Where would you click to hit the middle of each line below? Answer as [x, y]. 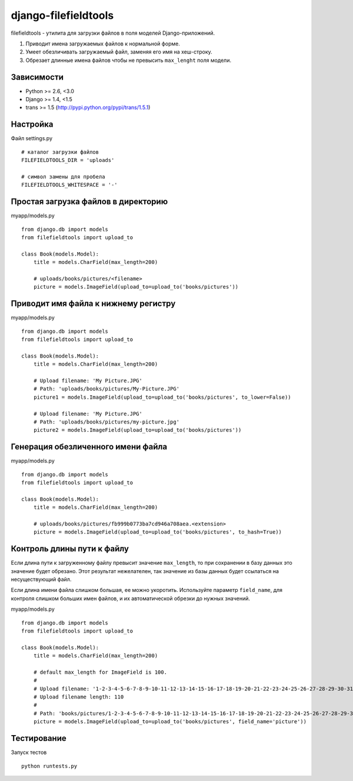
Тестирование [39, 738]
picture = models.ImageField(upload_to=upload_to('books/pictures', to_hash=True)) [158, 532]
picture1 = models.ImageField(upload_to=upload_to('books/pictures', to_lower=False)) [162, 397]
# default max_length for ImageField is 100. [100, 672]
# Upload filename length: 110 [79, 697]
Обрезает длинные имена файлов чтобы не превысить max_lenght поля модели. [129, 60]
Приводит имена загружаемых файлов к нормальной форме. [103, 44]
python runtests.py [49, 766]
